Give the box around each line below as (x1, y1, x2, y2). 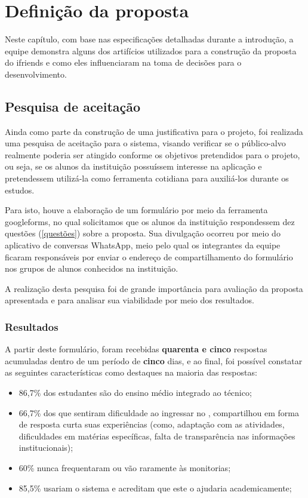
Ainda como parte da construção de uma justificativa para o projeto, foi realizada (5, 125, 303, 137)
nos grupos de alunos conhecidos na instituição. (5, 262, 178, 275)
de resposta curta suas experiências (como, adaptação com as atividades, (19, 418, 285, 431)
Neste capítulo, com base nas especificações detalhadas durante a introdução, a (5, 33, 294, 45)
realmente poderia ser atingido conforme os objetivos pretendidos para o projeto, (5, 148, 300, 161)
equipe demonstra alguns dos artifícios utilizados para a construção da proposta (5, 44, 297, 57)
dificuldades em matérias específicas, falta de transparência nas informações (19, 429, 295, 442)
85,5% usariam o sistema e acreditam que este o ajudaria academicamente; (19, 481, 292, 494)
